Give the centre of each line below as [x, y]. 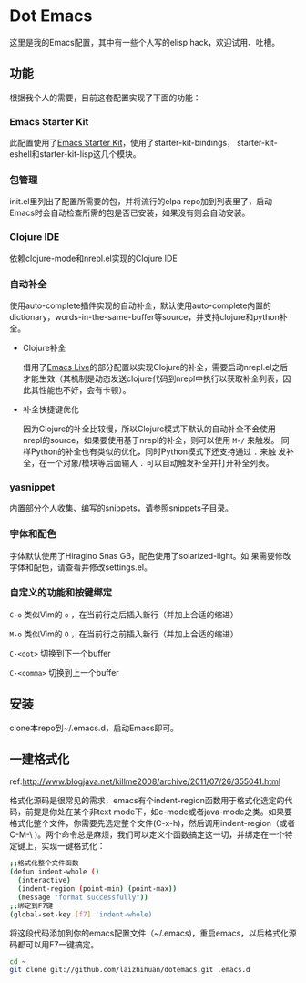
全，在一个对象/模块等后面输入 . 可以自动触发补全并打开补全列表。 [148, 462]
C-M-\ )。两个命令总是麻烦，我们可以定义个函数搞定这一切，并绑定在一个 [147, 834]
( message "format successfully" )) [83, 897]
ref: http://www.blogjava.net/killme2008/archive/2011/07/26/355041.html [145, 781]
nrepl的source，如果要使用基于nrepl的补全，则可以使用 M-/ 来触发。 [151, 440]
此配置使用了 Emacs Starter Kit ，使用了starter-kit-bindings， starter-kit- [143, 143]
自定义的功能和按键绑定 [61, 593]
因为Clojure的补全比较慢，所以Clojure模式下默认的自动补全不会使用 [149, 429]
